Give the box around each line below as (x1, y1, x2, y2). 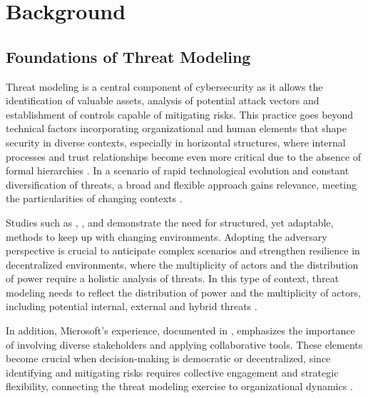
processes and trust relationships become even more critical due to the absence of (6, 149, 362, 164)
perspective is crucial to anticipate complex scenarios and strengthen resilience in (6, 243, 360, 258)
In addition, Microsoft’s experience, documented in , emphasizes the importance (6, 323, 355, 338)
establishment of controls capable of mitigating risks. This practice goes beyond (6, 106, 354, 121)
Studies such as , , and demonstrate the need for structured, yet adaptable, (6, 214, 334, 229)
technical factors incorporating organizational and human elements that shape (6, 121, 347, 136)
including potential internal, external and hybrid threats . (6, 299, 257, 314)
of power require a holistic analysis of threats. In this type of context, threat (6, 271, 339, 286)
